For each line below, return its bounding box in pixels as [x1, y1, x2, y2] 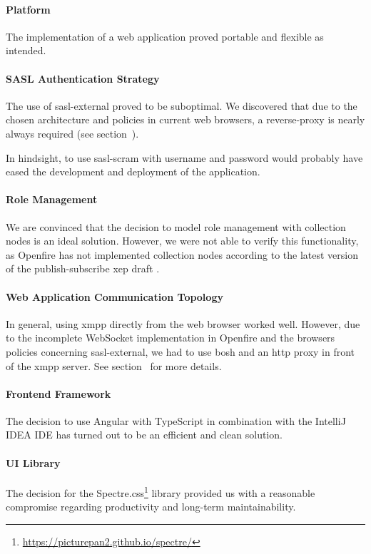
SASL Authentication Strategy [6, 71, 160, 86]
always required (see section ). [6, 125, 139, 140]
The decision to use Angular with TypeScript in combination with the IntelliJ [6, 413, 346, 428]
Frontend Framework [6, 386, 111, 401]
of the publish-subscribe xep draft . [6, 261, 160, 276]
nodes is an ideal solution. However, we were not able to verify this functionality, [6, 233, 359, 248]
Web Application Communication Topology [6, 289, 223, 304]
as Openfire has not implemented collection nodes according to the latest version [6, 247, 358, 262]
